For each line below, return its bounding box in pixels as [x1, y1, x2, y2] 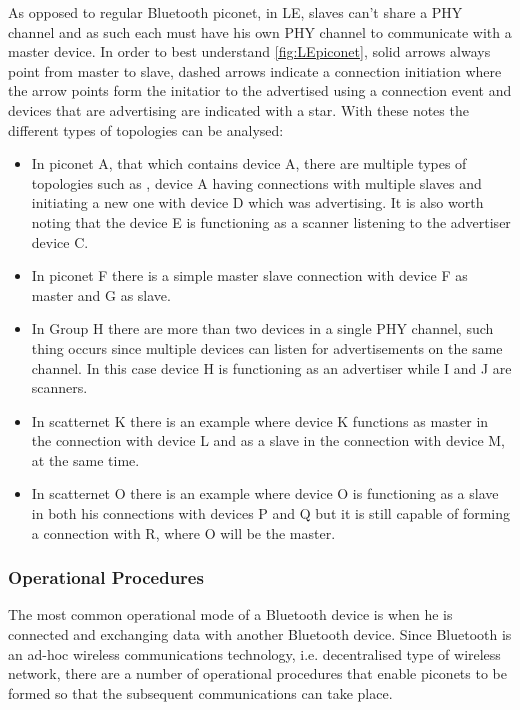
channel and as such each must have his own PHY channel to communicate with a [8, 21, 512, 42]
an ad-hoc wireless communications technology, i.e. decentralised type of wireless [8, 643, 501, 664]
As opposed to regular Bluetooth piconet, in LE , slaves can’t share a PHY [8, 2, 463, 22]
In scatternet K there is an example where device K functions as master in [31, 410, 489, 431]
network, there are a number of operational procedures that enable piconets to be [8, 663, 507, 684]
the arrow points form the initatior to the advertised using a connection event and [8, 80, 512, 101]
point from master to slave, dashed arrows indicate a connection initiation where [8, 60, 502, 81]
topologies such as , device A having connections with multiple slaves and [31, 172, 482, 193]
